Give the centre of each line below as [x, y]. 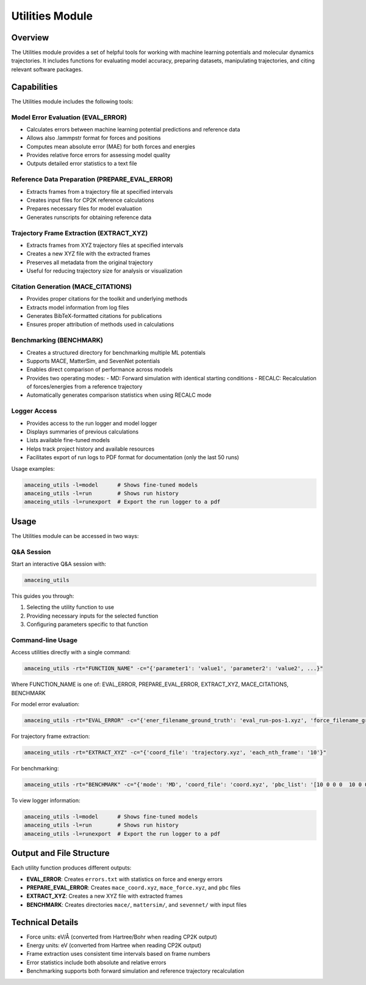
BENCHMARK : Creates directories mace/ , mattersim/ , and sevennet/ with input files [137, 904]
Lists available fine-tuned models [68, 440]
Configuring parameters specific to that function [87, 624]
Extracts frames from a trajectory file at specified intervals [100, 191]
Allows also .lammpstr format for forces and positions [94, 138]
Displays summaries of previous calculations [83, 432]
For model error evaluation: [45, 704]
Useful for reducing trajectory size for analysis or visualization [105, 271]
